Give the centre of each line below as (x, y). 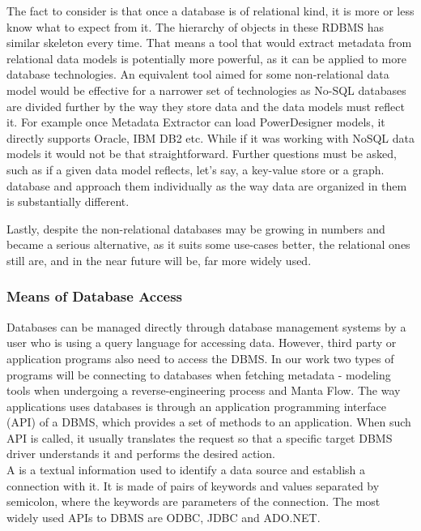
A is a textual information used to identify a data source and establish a (186, 470)
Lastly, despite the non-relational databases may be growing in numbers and (196, 228)
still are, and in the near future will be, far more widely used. (159, 260)
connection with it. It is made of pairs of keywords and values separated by (193, 485)
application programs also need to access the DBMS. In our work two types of (200, 358)
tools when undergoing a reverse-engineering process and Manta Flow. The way (204, 390)
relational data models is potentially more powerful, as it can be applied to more (206, 58)
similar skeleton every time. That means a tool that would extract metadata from (209, 43)
